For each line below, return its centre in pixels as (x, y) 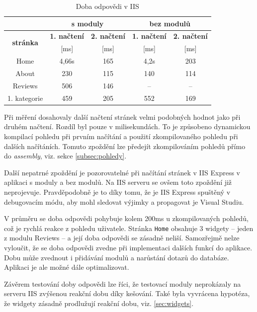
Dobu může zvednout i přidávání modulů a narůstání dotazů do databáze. (117, 257)
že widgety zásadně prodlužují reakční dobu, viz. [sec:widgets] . (99, 303)
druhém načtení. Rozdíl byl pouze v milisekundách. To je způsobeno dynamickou (127, 126)
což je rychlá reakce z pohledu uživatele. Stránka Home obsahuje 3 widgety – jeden (129, 228)
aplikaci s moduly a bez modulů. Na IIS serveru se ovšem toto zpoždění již (118, 182)
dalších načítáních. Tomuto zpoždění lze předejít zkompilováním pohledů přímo (125, 146)
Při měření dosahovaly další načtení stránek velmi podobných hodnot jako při (122, 117)
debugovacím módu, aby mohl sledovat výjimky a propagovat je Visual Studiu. (124, 201)
